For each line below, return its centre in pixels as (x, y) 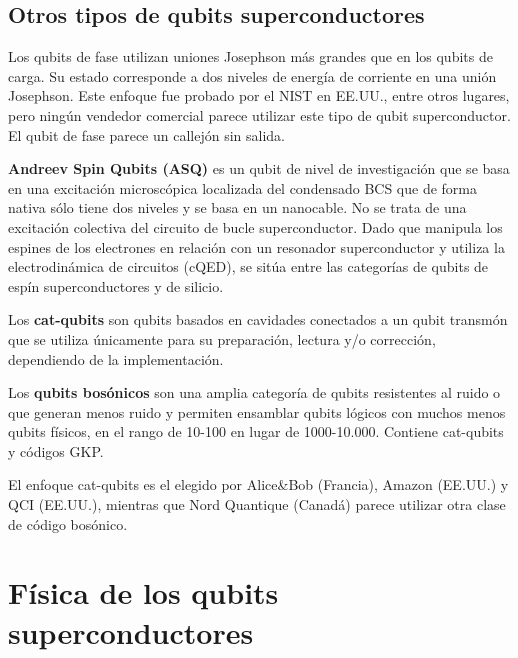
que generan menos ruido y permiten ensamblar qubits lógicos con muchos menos (257, 411)
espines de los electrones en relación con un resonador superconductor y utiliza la (256, 246)
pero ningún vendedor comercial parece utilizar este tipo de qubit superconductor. (259, 114)
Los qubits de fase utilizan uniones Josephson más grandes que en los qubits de (250, 56)
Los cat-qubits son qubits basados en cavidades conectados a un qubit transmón (258, 319)
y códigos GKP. (56, 450)
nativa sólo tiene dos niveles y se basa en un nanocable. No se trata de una (237, 207)
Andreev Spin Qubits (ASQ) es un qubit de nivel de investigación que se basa (259, 168)
